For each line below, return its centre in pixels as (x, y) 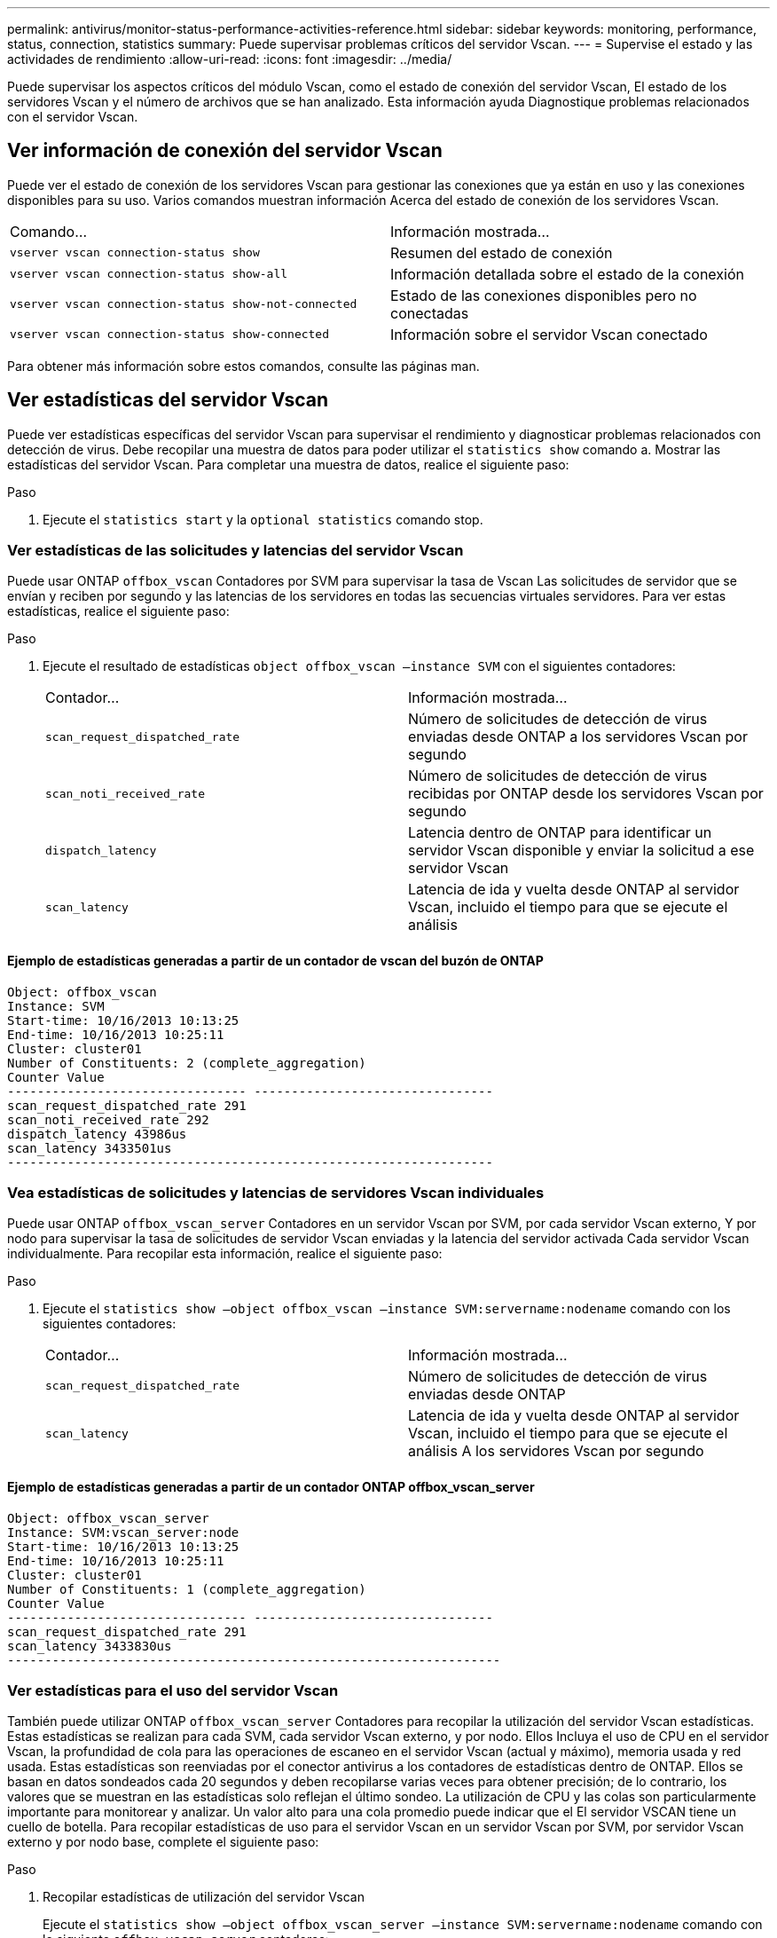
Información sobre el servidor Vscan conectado (549, 334)
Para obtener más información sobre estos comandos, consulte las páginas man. (243, 366)
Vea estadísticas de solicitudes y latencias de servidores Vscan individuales (276, 1193)
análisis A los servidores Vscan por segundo (556, 1451)
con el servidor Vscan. (73, 117)
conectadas (430, 313)
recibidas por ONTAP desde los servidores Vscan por (586, 794)
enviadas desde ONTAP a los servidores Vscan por (578, 737)
